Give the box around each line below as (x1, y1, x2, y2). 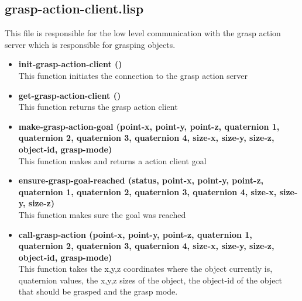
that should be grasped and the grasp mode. (18, 285, 178, 297)
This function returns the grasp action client (18, 101, 178, 113)
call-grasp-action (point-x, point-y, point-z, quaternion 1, (18, 228, 252, 240)
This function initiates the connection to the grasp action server (18, 69, 248, 81)
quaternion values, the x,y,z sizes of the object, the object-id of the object (18, 274, 283, 286)
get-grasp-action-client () (18, 89, 121, 101)
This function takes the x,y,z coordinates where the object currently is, (18, 262, 273, 275)
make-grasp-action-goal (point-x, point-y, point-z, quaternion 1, (18, 120, 280, 132)
